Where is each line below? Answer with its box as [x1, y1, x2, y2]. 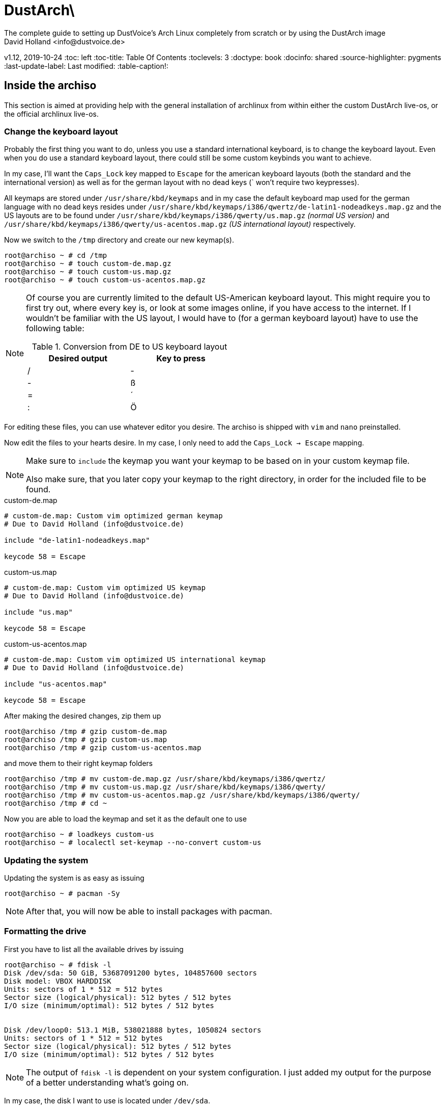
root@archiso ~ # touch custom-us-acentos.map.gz [4, 276, 206, 284]
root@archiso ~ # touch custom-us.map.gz [4, 268, 171, 276]
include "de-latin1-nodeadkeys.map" [4, 536, 150, 545]
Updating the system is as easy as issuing [4, 874, 144, 883]
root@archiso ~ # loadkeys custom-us [4, 830, 155, 839]
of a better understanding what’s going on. [26, 1077, 189, 1088]
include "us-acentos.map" [4, 680, 107, 689]
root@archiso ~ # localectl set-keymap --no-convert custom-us [4, 838, 261, 847]
